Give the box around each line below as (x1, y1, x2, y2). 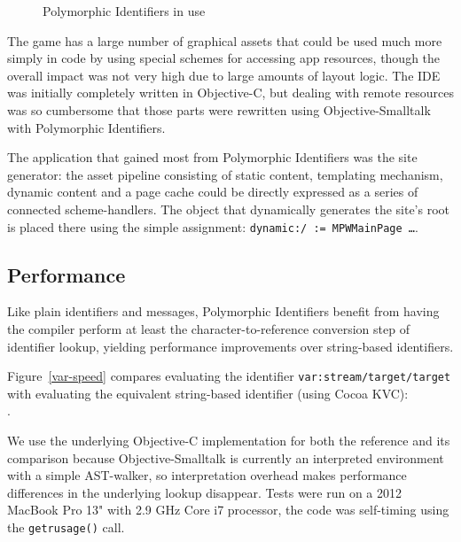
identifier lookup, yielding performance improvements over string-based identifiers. (7, 337, 454, 355)
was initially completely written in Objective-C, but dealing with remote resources (7, 83, 454, 102)
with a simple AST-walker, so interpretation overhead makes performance (7, 466, 407, 484)
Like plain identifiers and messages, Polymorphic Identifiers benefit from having (7, 302, 440, 321)
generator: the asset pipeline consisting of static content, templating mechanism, (7, 165, 443, 183)
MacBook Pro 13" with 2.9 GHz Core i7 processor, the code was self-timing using (7, 500, 449, 519)
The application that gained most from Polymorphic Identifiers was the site (7, 148, 418, 166)
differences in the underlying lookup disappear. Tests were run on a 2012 (7, 483, 402, 501)
